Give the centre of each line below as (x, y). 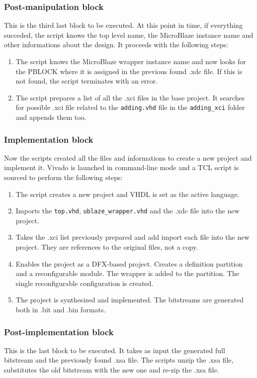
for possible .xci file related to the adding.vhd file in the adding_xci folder (130, 107)
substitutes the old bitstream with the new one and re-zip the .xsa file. (112, 370)
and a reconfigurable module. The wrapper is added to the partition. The (127, 273)
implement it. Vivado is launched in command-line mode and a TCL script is (122, 167)
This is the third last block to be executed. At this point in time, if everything (123, 25)
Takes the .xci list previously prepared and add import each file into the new (132, 237)
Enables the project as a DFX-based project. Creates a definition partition (129, 263)
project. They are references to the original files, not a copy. (107, 247)
